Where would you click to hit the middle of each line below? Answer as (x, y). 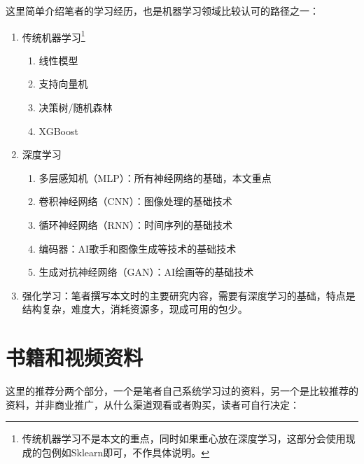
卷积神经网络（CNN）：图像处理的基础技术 (135, 201)
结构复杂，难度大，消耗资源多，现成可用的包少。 (135, 309)
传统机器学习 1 (54, 36)
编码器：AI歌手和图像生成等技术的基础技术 (138, 248)
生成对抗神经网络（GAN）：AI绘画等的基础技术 (146, 272)
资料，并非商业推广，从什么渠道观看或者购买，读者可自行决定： (153, 404)
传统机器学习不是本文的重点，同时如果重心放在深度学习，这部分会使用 (184, 438)
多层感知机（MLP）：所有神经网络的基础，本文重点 (155, 177)
